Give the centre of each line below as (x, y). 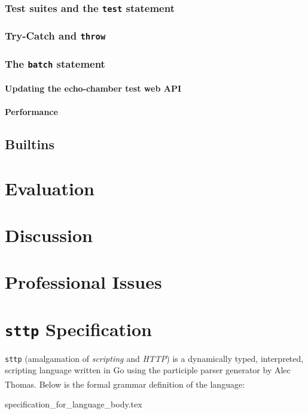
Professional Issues (83, 282)
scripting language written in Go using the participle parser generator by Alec (148, 370)
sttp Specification (79, 329)
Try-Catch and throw (55, 36)
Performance (31, 111)
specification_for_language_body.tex (74, 404)
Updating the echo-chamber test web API (93, 88)
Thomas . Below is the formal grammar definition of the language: (125, 384)
